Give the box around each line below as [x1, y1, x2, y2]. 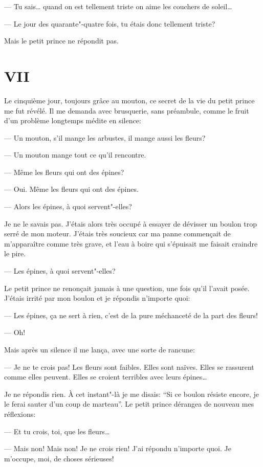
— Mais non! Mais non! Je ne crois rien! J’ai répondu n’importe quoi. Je [4, 443, 231, 454]
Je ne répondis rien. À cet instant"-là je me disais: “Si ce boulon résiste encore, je [4, 388, 259, 399]
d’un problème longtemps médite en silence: [4, 115, 141, 126]
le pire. [4, 248, 26, 259]
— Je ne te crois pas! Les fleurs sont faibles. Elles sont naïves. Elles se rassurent [4, 361, 254, 372]
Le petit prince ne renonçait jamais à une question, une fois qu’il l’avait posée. [4, 282, 250, 293]
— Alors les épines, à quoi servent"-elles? [4, 201, 132, 212]
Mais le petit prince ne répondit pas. [4, 35, 119, 46]
